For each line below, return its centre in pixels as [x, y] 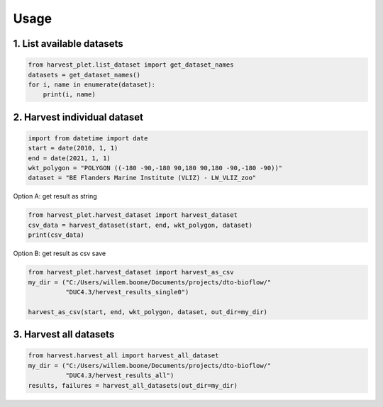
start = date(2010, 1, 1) [73, 148]
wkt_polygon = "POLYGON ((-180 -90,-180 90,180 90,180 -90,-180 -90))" [155, 168]
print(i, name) [69, 95]
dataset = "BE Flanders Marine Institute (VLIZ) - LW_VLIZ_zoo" [142, 178]
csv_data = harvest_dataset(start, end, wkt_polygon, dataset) [140, 225]
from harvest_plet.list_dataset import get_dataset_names [131, 65]
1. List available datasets [68, 44]
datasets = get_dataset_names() [84, 75]
